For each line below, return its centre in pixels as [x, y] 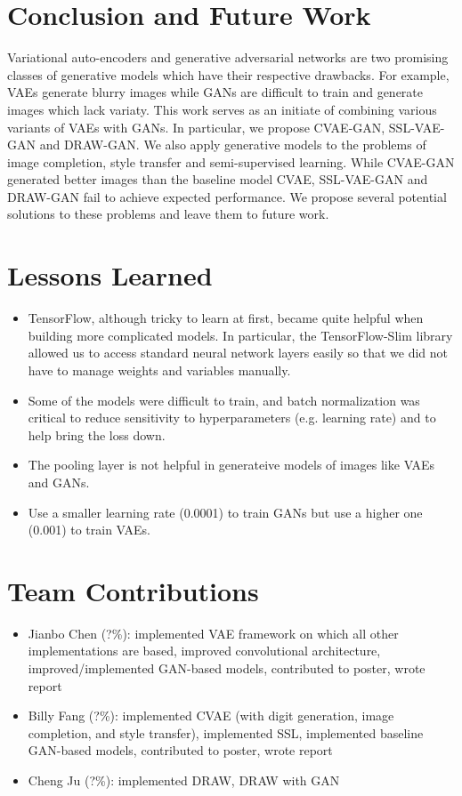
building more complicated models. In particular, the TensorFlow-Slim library [240, 335]
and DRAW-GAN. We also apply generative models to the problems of [233, 145]
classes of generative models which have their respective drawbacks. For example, [228, 74]
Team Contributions [133, 590]
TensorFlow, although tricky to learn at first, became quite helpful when [226, 318]
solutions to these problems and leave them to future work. [168, 214]
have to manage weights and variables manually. [159, 370]
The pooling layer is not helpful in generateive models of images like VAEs [231, 465]
